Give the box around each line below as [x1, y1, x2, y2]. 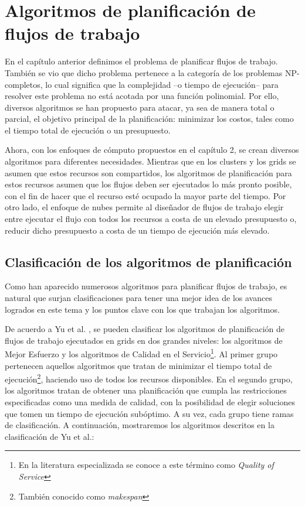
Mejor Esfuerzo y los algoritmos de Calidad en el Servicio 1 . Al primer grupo [5, 346, 278, 360]
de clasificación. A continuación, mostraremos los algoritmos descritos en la [5, 419, 274, 431]
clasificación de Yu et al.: [5, 430, 94, 442]
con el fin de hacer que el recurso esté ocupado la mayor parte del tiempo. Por [5, 189, 286, 201]
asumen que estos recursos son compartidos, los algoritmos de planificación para [5, 166, 292, 179]
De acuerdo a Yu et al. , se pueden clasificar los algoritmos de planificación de [5, 323, 284, 335]
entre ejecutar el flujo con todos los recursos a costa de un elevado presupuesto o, [5, 213, 297, 225]
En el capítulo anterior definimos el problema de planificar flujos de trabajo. [5, 55, 278, 67]
